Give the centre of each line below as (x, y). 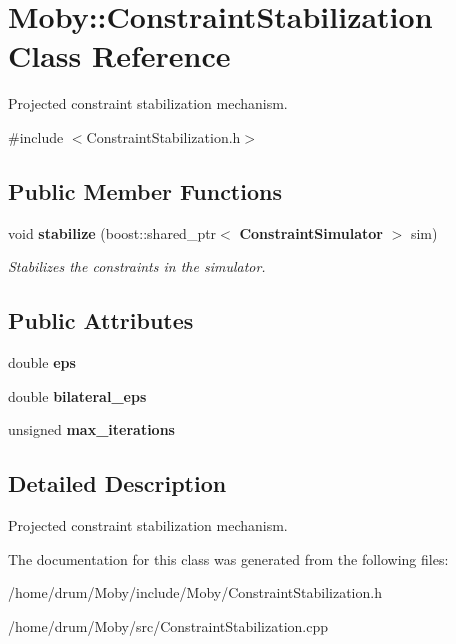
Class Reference (119, 55)
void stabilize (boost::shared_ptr (112, 232)
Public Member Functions (145, 190)
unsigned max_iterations (91, 429)
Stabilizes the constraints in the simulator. (137, 266)
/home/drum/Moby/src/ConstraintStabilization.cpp (168, 625)
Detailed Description (117, 483)
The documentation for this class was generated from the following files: (228, 558)
